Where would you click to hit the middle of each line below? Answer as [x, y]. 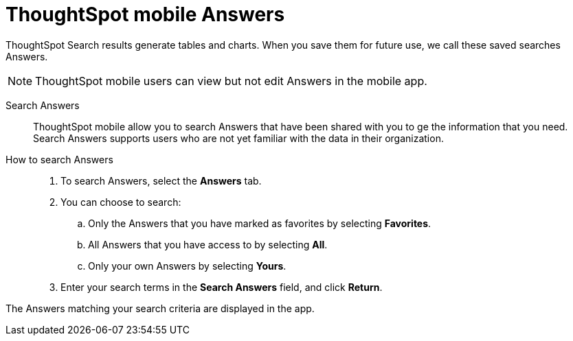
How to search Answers [59, 159]
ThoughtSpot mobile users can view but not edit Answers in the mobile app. [231, 81]
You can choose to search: [121, 202]
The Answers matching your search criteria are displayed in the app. [160, 308]
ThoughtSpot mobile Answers [145, 14]
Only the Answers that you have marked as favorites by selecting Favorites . [260, 223]
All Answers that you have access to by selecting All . [208, 244]
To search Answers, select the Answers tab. [161, 180]
